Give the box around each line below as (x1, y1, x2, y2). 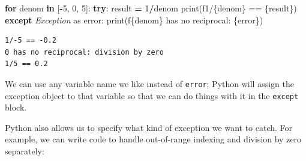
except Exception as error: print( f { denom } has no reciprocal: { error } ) (5, 13, 263, 26)
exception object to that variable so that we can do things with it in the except (5, 89, 299, 102)
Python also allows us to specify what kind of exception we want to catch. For (5, 121, 293, 133)
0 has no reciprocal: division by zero (5, 47, 164, 56)
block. (5, 101, 27, 114)
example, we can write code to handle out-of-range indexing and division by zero (5, 133, 302, 145)
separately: (5, 145, 44, 157)
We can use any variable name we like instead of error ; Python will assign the (5, 77, 294, 90)
